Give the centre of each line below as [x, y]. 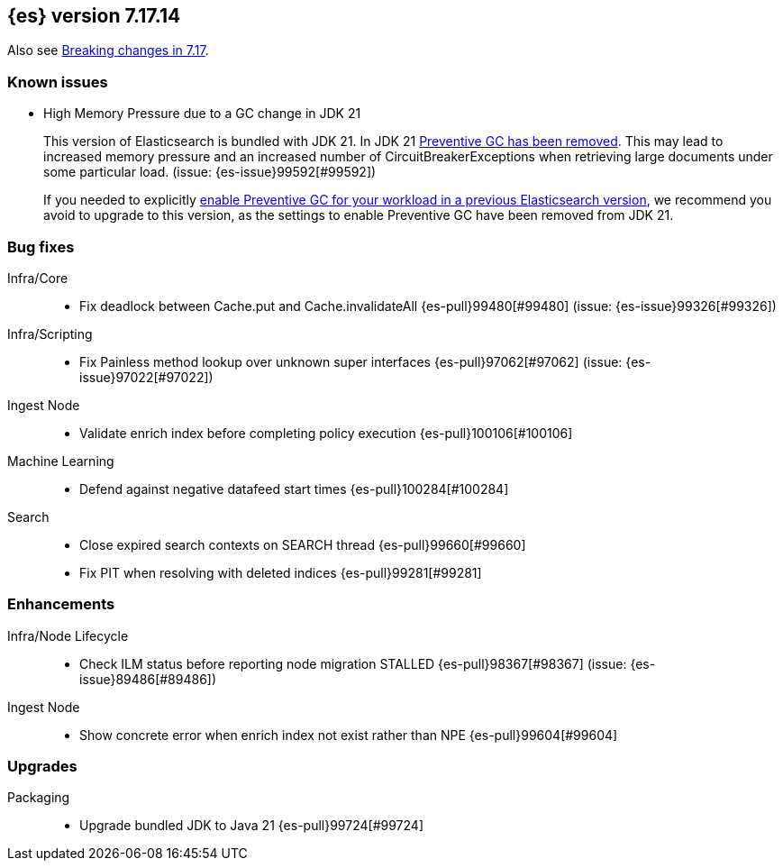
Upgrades [42, 767]
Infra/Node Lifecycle [68, 635]
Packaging [39, 798]
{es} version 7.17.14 [94, 16]
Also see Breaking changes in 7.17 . [108, 50]
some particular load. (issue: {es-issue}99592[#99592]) [210, 172]
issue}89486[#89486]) [148, 679]
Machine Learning [61, 461]
